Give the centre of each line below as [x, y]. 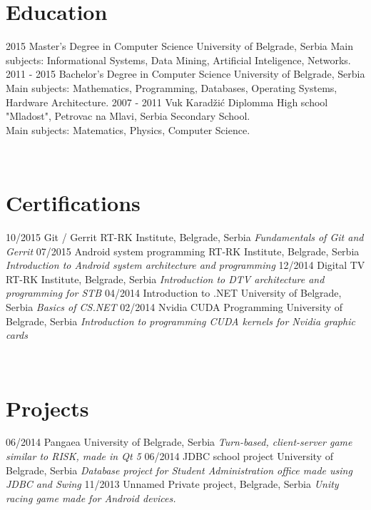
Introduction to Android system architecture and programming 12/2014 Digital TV [185, 265]
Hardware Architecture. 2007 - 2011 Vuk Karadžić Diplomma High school [167, 102]
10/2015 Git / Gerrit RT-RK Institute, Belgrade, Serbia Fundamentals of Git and [185, 237]
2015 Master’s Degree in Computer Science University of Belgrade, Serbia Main [179, 46]
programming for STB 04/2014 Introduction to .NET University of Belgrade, [174, 293]
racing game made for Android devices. [91, 498]
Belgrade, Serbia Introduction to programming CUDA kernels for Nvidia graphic [181, 321]
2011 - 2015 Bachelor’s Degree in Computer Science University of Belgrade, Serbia [185, 74]
